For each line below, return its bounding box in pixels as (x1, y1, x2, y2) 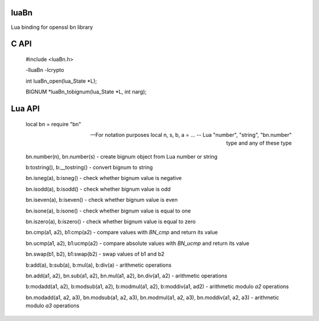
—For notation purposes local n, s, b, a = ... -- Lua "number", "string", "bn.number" (90, 131, 292, 138)
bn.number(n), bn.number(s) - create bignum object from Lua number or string (25, 153, 218, 160)
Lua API (11, 103, 40, 113)
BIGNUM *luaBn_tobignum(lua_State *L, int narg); (25, 89, 147, 96)
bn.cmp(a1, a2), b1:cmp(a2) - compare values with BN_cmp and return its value (25, 229, 218, 236)
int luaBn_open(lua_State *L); (25, 77, 97, 84)
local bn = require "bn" (25, 120, 82, 127)
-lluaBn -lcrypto (25, 67, 64, 74)
